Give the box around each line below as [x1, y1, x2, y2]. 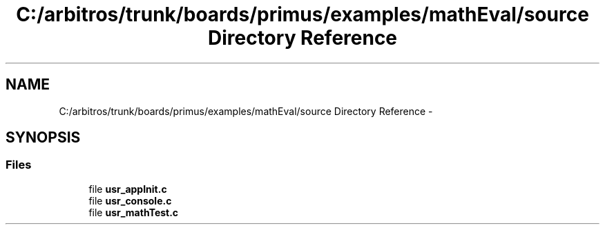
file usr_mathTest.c [88, 206, 179, 218]
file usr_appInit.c [88, 182, 167, 195]
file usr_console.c [88, 194, 172, 207]
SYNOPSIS [6, 129, 81, 147]
